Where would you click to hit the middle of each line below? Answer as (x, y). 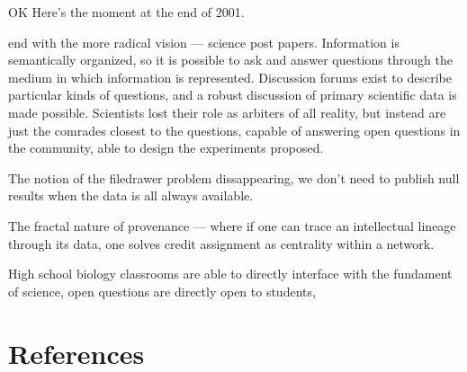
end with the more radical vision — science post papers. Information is (204, 42)
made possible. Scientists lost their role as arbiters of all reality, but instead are (227, 112)
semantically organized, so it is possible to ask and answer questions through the (230, 60)
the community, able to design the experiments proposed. (166, 148)
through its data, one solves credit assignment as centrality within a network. (221, 243)
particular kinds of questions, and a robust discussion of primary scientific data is (233, 95)
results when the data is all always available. (131, 195)
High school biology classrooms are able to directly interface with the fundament (230, 274)
